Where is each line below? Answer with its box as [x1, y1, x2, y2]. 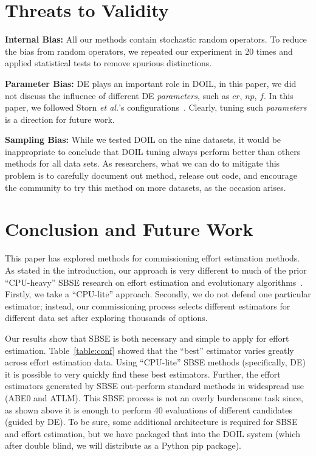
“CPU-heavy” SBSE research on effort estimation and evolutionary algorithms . [5, 275, 303, 288]
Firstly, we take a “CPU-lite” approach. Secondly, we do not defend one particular [5, 288, 311, 300]
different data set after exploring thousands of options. [5, 311, 208, 324]
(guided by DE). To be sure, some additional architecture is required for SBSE [5, 415, 298, 428]
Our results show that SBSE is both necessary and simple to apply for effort [5, 331, 289, 344]
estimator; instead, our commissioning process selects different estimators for [5, 299, 290, 312]
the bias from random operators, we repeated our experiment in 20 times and [5, 44, 293, 57]
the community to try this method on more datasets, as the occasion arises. [5, 181, 286, 193]
